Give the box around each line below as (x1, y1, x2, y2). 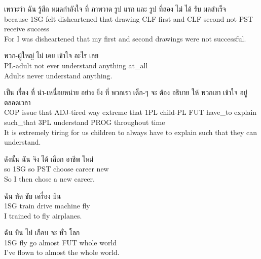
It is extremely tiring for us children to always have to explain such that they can (4, 126, 257, 137)
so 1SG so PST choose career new (4, 163, 109, 174)
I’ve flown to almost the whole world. (4, 247, 120, 257)
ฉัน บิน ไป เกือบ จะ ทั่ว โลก (4, 227, 80, 238)
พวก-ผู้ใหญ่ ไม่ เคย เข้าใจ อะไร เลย (4, 50, 99, 61)
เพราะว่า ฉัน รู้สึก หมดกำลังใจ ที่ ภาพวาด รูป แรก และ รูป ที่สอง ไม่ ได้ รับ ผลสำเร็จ (4, 4, 226, 14)
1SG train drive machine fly (4, 200, 90, 211)
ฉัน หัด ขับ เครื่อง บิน (4, 190, 61, 201)
